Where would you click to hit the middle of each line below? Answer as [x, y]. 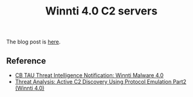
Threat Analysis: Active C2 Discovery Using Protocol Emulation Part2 [101, 82]
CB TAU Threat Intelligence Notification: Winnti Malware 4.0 [89, 75]
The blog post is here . [33, 42]
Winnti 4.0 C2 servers [101, 11]
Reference [26, 61]
